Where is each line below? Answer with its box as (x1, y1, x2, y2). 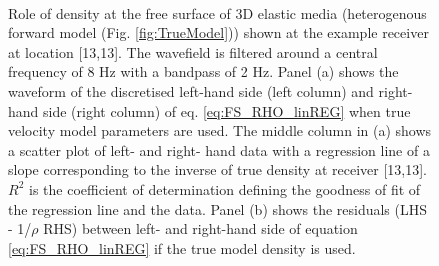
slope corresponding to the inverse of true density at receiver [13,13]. (8, 159, 427, 180)
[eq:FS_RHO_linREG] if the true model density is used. (8, 237, 356, 258)
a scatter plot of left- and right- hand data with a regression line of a (8, 139, 430, 160)
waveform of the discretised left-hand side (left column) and (8, 80, 374, 101)
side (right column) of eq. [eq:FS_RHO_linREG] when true (43, 100, 411, 121)
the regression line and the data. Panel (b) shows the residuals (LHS (8, 198, 428, 219)
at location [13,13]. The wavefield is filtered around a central (8, 41, 378, 62)
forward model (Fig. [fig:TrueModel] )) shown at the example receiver (8, 22, 429, 43)
